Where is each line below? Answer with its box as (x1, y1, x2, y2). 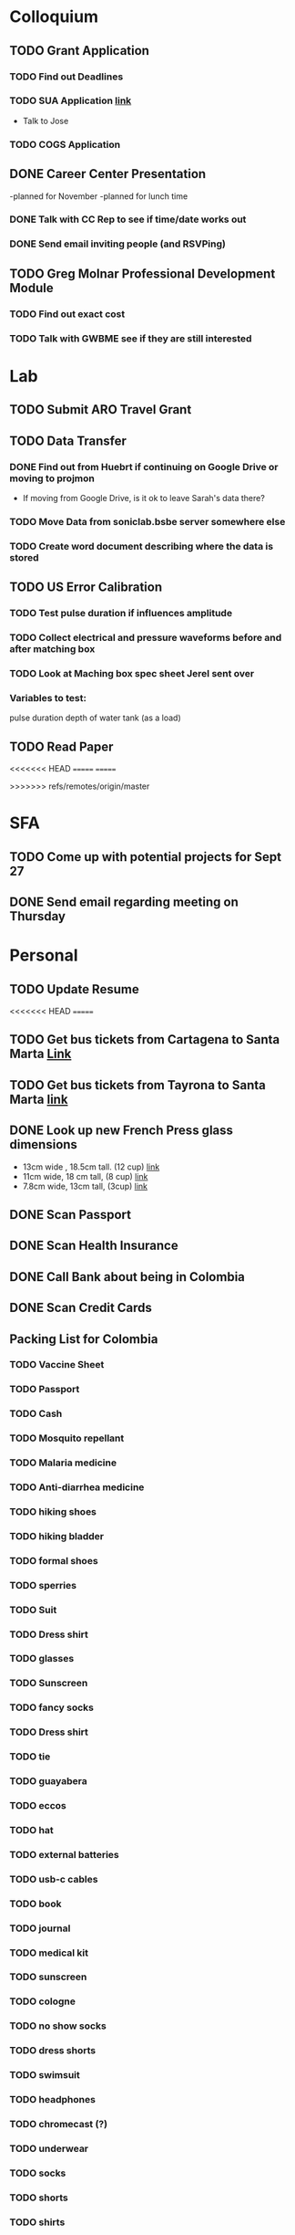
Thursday (9, 908, 66, 924)
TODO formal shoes (9, 1554, 98, 1567)
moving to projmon (9, 472, 96, 485)
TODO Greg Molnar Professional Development (9, 266, 276, 281)
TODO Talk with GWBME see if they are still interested (9, 331, 252, 344)
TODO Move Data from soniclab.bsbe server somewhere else (9, 515, 286, 528)
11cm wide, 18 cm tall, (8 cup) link (22, 1170, 148, 1181)
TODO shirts (9, 2216, 66, 2229)
